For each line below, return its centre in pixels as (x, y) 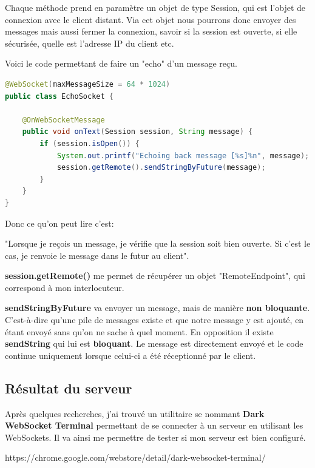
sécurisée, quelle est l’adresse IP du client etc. (90, 43)
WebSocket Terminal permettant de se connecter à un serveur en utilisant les (154, 425)
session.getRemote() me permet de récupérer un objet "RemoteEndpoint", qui (155, 276)
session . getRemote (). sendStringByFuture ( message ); (161, 168)
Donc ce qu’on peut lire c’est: (59, 223)
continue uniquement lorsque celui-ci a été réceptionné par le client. (130, 355)
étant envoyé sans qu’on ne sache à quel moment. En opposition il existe (139, 331)
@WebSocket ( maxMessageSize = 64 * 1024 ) (88, 84)
